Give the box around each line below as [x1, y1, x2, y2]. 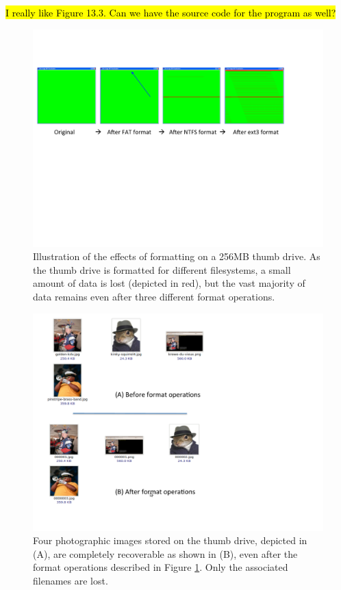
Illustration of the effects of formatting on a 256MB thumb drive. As [33, 249, 320, 264]
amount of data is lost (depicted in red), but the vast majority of [33, 276, 305, 290]
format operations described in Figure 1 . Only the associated [33, 560, 288, 574]
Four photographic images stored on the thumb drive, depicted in [33, 533, 307, 548]
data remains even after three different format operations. [33, 289, 275, 303]
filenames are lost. [33, 573, 108, 587]
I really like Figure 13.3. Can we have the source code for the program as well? [5, 5, 336, 19]
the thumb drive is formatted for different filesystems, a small [33, 262, 291, 277]
